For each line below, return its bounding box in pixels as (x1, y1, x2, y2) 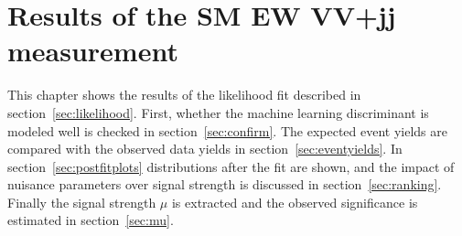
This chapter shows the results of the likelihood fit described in (7, 85, 361, 104)
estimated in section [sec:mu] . (7, 210, 174, 230)
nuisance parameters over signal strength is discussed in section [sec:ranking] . (7, 175, 442, 194)
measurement (7, 32, 178, 70)
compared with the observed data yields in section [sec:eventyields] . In (7, 139, 403, 158)
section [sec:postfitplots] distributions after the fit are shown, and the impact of (7, 156, 455, 176)
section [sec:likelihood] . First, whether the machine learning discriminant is (7, 102, 429, 122)
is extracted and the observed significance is (171, 192, 418, 211)
